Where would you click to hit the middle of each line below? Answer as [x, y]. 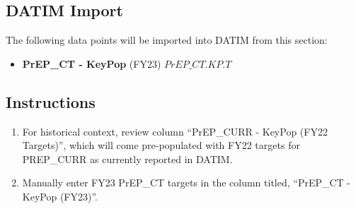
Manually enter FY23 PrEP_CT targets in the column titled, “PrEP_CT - [186, 183]
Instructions [51, 101]
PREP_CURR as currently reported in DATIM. [127, 159]
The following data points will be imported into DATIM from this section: [167, 40]
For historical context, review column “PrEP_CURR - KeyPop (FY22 [175, 131]
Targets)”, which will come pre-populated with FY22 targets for [161, 145]
